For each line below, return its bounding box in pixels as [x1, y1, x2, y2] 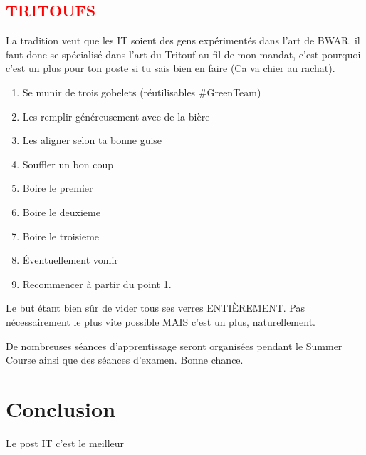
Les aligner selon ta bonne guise [22, 133, 162, 148]
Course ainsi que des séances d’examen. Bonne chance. [6, 352, 244, 367]
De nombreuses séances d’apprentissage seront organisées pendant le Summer [6, 338, 343, 353]
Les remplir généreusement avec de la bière [22, 108, 210, 123]
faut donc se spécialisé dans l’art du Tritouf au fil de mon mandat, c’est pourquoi [6, 46, 361, 61]
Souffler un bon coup [22, 156, 114, 171]
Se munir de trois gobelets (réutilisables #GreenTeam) [22, 84, 261, 99]
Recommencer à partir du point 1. [22, 276, 172, 291]
